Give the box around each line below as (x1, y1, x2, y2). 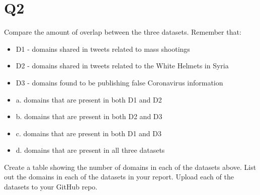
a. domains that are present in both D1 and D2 (16, 94, 162, 105)
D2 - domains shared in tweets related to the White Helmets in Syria (16, 60, 229, 71)
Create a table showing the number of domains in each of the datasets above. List (4, 161, 256, 172)
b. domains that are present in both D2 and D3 (16, 111, 162, 122)
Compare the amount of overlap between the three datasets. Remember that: (4, 27, 241, 37)
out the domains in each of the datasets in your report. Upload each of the (4, 171, 234, 182)
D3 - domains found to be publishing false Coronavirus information (16, 77, 223, 87)
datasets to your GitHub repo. (4, 181, 98, 192)
